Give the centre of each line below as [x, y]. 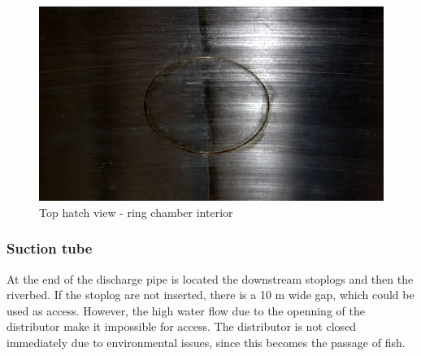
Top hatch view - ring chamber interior [136, 212]
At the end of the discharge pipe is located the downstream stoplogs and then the [210, 278]
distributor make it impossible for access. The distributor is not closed [182, 326]
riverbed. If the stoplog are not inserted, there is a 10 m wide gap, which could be [210, 295]
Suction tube [50, 248]
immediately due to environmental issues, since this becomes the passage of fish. [206, 342]
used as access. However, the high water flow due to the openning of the [186, 310]
